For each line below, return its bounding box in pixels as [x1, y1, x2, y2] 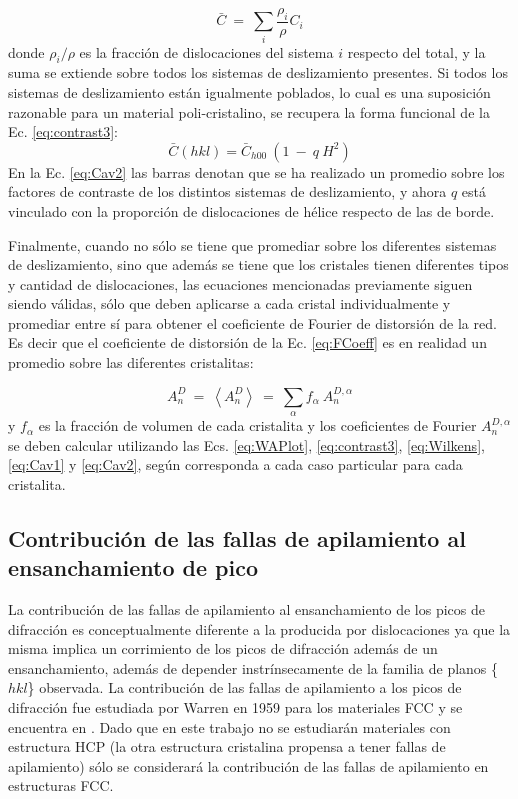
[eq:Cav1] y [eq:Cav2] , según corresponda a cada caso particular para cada [8, 454, 463, 475]
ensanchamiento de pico [8, 552, 258, 583]
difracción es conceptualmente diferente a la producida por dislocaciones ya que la [8, 618, 511, 639]
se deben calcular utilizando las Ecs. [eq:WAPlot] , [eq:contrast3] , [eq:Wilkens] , [8, 434, 485, 455]
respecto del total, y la [347, 41, 486, 62]
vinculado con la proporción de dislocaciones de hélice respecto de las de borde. [8, 200, 495, 221]
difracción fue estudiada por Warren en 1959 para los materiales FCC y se [8, 697, 463, 717]
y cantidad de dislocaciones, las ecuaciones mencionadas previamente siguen [8, 273, 473, 294]
